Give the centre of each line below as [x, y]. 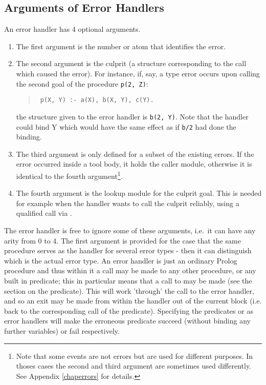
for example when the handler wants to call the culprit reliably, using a [128, 203]
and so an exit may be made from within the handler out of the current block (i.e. [133, 301]
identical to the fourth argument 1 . [69, 175]
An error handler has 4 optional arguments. [72, 29]
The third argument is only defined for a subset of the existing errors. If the [135, 154]
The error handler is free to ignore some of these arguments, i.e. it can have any [130, 230]
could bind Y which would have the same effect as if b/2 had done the [126, 126]
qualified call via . [44, 213]
